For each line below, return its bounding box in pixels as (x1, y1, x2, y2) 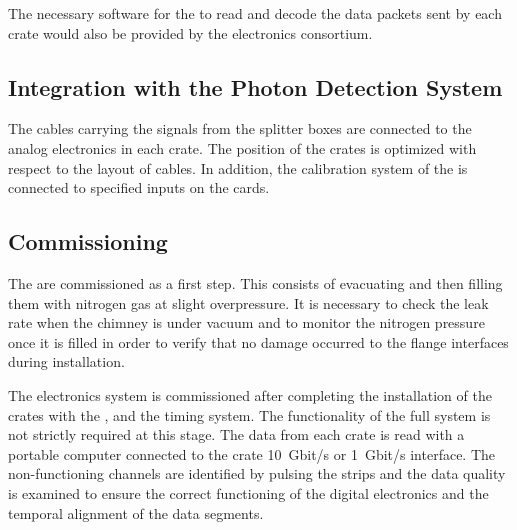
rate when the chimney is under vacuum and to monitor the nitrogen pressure (8, 312, 485, 333)
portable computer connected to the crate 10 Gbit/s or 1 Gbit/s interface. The (8, 443, 496, 464)
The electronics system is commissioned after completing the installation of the (8, 384, 492, 405)
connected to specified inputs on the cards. (8, 177, 270, 198)
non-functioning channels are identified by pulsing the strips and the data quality (8, 463, 506, 484)
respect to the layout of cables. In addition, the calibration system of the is (8, 157, 468, 178)
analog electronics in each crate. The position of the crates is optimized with (8, 137, 477, 158)
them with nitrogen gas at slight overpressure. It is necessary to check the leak (8, 292, 489, 313)
